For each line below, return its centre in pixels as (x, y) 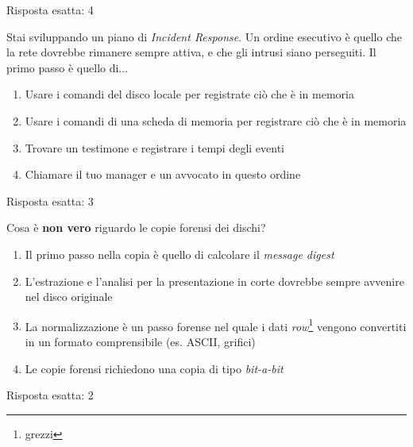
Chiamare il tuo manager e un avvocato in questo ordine (163, 174)
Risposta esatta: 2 (50, 395)
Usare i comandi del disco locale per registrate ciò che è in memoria (189, 94)
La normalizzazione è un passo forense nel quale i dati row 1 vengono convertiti (216, 325)
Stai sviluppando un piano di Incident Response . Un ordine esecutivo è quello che (204, 36)
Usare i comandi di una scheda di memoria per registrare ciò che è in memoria (216, 120)
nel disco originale (69, 297)
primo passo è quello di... (68, 67)
